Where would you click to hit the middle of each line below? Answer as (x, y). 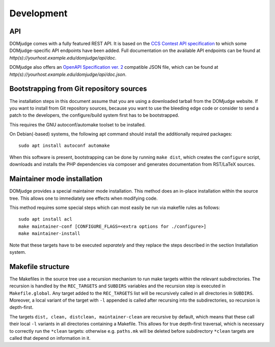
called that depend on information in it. (50, 338)
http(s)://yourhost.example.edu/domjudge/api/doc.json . (68, 74)
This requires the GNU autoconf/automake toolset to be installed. (78, 124)
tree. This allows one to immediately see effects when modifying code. (84, 198)
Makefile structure (39, 267)
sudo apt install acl (45, 219)
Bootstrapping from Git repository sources (78, 89)
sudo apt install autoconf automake (64, 146)
